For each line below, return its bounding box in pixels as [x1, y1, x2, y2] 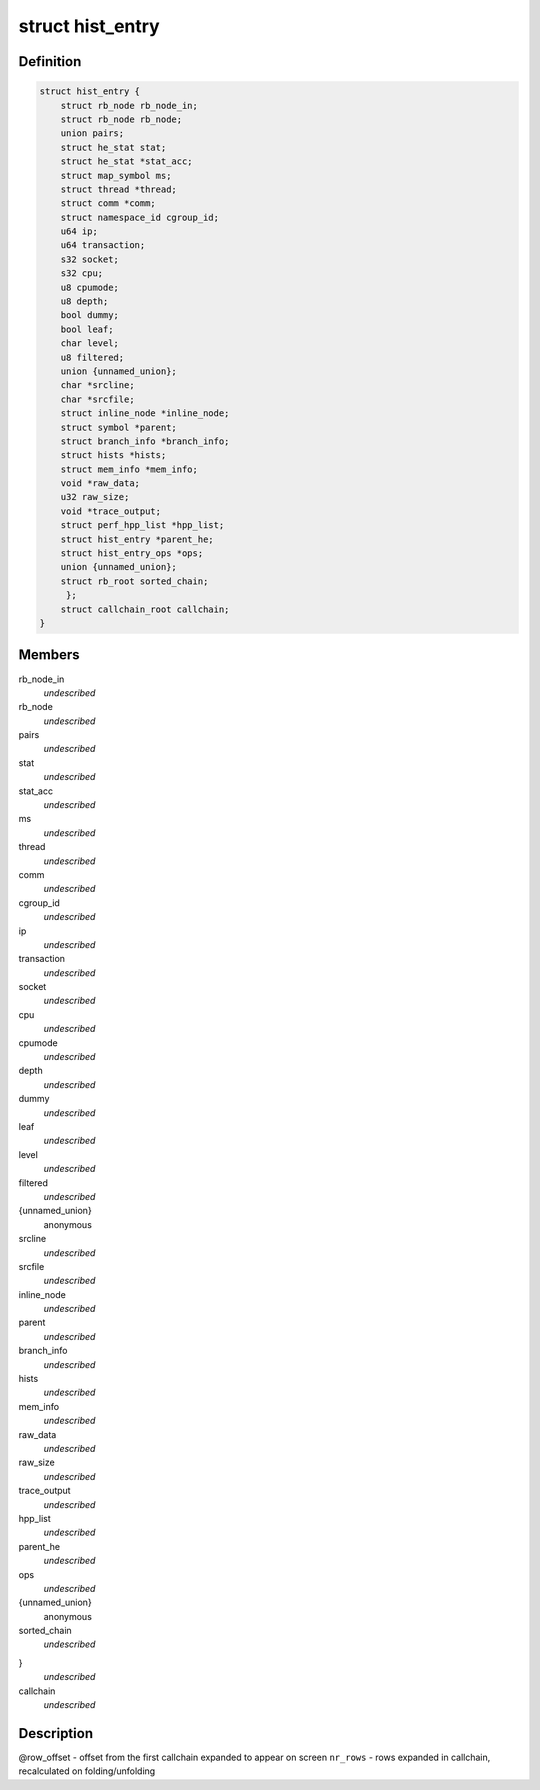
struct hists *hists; [60, 450, 167, 461]
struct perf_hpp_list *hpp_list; [60, 520, 225, 531]
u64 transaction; [60, 240, 146, 251]
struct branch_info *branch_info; [60, 435, 230, 447]
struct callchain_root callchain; [60, 603, 230, 615]
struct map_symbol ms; [60, 170, 172, 181]
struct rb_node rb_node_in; [60, 100, 199, 111]
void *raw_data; [60, 478, 140, 489]
